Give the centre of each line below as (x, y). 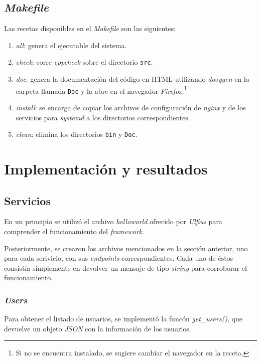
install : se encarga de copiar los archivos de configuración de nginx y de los (131, 107)
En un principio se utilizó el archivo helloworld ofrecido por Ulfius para (113, 221)
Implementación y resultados (106, 168)
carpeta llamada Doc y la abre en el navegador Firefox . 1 (101, 90)
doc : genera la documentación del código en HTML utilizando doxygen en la (133, 79)
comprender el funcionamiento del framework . (74, 231)
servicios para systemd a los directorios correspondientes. (103, 117)
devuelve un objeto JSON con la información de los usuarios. (98, 328)
